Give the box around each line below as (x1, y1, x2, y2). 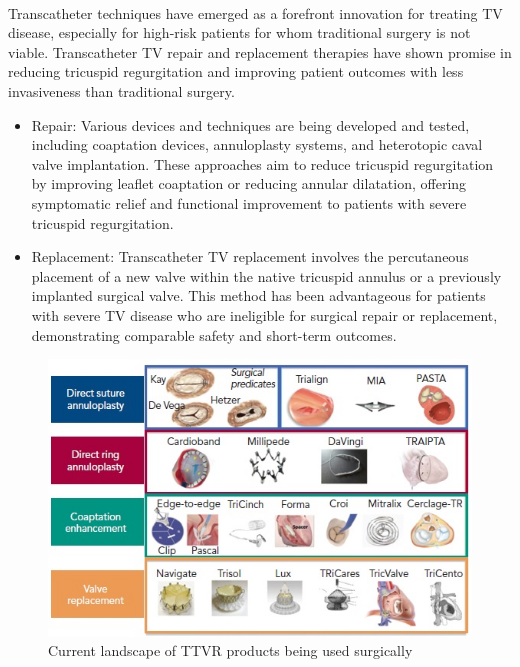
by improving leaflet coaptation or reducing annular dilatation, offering (31, 173, 467, 194)
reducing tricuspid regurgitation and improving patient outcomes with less (8, 61, 464, 82)
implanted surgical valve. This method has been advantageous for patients (31, 285, 486, 306)
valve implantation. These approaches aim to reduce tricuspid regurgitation (31, 153, 494, 174)
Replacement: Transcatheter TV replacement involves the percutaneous (31, 246, 469, 267)
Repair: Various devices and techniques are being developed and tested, (31, 114, 470, 135)
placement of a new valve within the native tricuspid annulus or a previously (31, 265, 502, 286)
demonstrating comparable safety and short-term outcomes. (31, 324, 397, 345)
